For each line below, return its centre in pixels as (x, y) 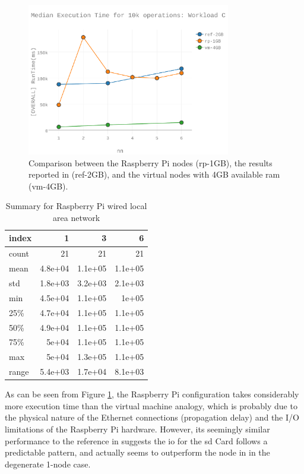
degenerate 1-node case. (48, 464)
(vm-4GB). (48, 186)
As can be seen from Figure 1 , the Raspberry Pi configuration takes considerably (152, 394)
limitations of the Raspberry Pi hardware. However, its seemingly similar (137, 429)
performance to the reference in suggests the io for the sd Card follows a (136, 440)
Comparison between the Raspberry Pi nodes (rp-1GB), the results (151, 162)
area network (77, 217)
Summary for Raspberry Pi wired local (76, 206)
